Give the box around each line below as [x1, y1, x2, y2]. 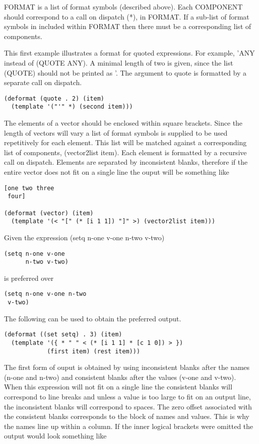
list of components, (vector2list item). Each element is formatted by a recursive [4, 147, 247, 157]
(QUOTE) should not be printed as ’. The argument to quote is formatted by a [4, 67, 246, 78]
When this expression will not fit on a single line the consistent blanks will [4, 381, 232, 392]
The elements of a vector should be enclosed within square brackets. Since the [4, 118, 242, 128]
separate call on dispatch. [4, 77, 82, 88]
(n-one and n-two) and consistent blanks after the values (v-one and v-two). [4, 371, 236, 382]
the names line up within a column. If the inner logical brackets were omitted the [4, 420, 253, 431]
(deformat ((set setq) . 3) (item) [4, 331, 122, 338]
